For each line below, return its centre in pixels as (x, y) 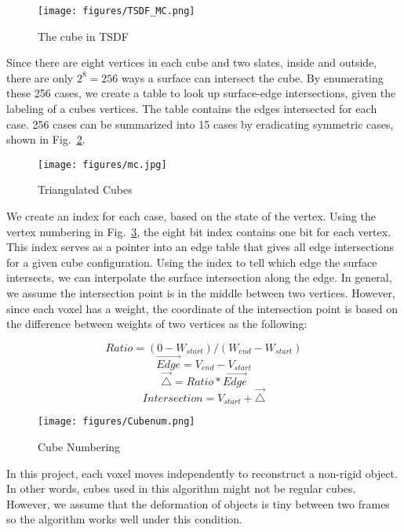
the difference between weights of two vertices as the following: (157, 324)
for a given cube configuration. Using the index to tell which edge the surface (192, 262)
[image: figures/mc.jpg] (102, 164)
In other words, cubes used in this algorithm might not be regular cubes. (181, 488)
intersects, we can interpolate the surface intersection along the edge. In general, (199, 277)
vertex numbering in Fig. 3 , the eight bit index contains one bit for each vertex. (199, 231)
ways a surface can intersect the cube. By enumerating (252, 77)
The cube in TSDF (83, 36)
